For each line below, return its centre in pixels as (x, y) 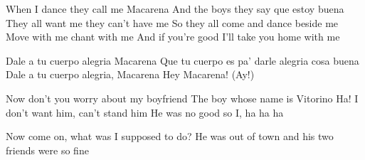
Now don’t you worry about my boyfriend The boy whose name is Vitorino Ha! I (182, 98)
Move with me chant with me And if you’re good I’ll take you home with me (173, 37)
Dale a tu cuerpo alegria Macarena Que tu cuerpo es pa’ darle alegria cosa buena (182, 60)
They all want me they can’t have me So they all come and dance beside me (172, 22)
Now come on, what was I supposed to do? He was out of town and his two (170, 136)
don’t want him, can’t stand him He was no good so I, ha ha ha (145, 112)
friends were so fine (47, 150)
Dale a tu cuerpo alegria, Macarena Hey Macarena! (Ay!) (130, 74)
